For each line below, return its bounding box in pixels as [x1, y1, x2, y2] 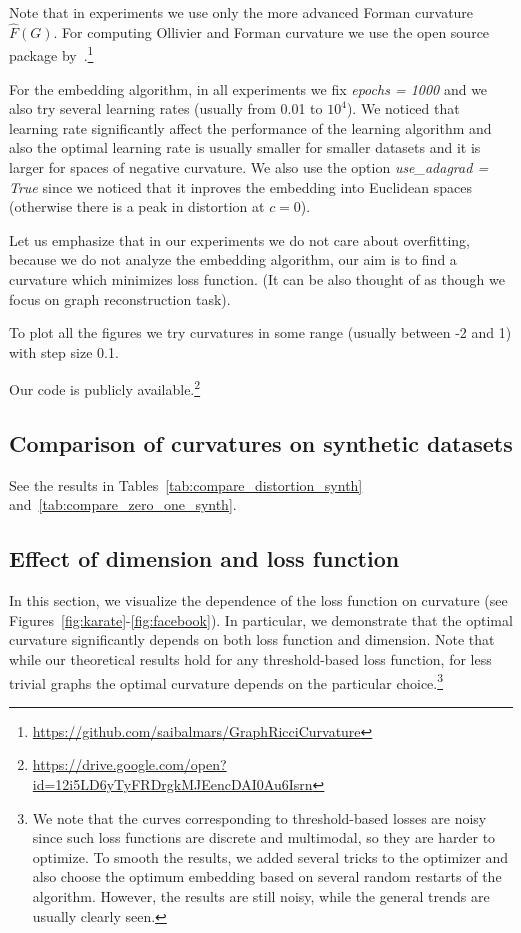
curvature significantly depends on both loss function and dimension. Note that [9, 629, 495, 650]
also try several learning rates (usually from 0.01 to [9, 98, 323, 119]
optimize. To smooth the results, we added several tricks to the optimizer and [32, 846, 509, 867]
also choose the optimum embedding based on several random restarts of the [32, 866, 502, 887]
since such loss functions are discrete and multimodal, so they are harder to [32, 827, 496, 848]
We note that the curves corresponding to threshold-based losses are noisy [32, 807, 487, 828]
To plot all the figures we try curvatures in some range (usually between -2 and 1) [9, 322, 512, 343]
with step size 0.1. [9, 341, 119, 362]
